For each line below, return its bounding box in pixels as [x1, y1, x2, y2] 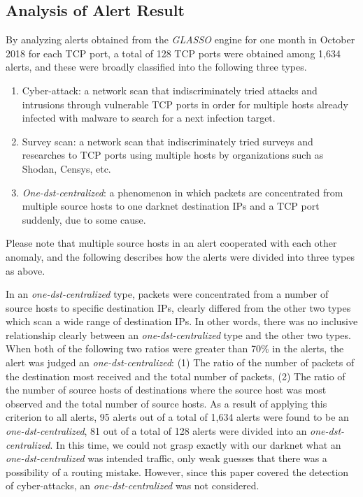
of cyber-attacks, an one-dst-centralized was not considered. [6, 478, 259, 493]
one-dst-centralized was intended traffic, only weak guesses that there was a [6, 451, 327, 466]
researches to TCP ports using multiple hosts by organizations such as [22, 147, 324, 162]
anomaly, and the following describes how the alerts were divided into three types [6, 249, 355, 264]
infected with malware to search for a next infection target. [22, 110, 276, 125]
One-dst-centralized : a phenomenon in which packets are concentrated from [22, 185, 343, 199]
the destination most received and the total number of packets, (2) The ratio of [6, 368, 346, 383]
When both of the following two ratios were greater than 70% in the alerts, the [6, 341, 344, 356]
